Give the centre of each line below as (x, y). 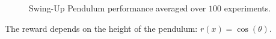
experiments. (247, 8)
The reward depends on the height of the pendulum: (101, 28)
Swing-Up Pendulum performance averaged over (118, 8)
